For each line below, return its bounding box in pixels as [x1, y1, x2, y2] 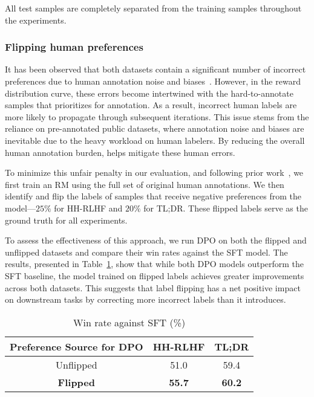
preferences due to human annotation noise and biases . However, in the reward [5, 75, 301, 87]
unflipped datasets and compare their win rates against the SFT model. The [5, 245, 288, 258]
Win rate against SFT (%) [73, 315, 186, 329]
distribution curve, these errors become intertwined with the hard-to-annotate [5, 86, 293, 99]
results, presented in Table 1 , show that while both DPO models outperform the [5, 257, 304, 270]
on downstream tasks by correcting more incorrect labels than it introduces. [5, 293, 286, 306]
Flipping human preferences [5, 39, 143, 54]
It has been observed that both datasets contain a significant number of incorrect [5, 63, 306, 76]
